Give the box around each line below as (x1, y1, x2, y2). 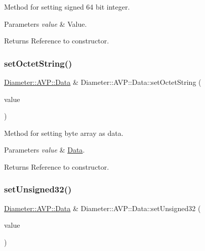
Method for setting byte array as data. (4, 127, 124, 138)
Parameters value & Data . (4, 144, 85, 155)
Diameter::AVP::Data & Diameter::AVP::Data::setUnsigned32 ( (4, 203, 201, 213)
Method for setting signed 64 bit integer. (4, 2, 130, 12)
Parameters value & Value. (4, 18, 87, 29)
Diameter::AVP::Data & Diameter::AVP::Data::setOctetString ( (4, 77, 201, 87)
